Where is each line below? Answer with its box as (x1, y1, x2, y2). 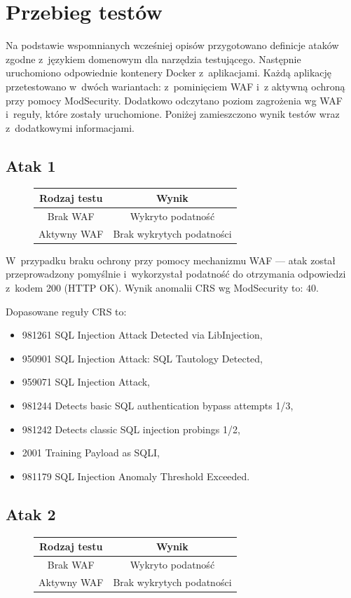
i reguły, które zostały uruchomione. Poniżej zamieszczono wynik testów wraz (6, 107, 340, 121)
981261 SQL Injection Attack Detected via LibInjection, (22, 327, 263, 342)
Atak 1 (6, 154, 56, 176)
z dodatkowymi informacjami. (6, 120, 135, 135)
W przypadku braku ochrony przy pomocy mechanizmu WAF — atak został (6, 252, 336, 267)
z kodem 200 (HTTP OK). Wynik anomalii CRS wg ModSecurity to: (6, 280, 303, 294)
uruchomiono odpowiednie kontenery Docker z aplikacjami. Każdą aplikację (6, 65, 332, 80)
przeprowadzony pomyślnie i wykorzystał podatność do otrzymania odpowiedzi (6, 266, 346, 281)
